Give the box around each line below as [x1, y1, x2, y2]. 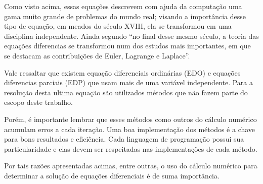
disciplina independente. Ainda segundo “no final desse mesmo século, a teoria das [4, 30, 259, 41]
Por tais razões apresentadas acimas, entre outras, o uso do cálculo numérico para [4, 160, 257, 171]
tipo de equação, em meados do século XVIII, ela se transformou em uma [4, 21, 232, 31]
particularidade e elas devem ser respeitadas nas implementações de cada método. [4, 143, 257, 154]
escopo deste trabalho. [4, 97, 73, 107]
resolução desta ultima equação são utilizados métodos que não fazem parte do [4, 87, 248, 97]
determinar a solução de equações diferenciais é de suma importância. [4, 170, 220, 180]
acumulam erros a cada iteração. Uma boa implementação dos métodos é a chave [4, 124, 255, 134]
